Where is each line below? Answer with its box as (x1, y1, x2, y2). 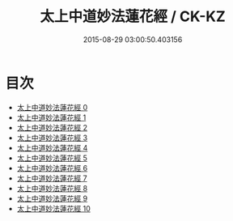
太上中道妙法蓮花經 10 (16, 203, 91, 213)
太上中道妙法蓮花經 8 (16, 183, 88, 193)
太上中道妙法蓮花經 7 (16, 173, 87, 183)
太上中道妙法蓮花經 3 (16, 133, 88, 142)
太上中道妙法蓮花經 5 (16, 153, 88, 163)
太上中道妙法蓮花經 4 (16, 142, 88, 152)
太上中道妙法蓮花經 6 (16, 163, 88, 172)
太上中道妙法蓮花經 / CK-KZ (40, 7, 226, 26)
